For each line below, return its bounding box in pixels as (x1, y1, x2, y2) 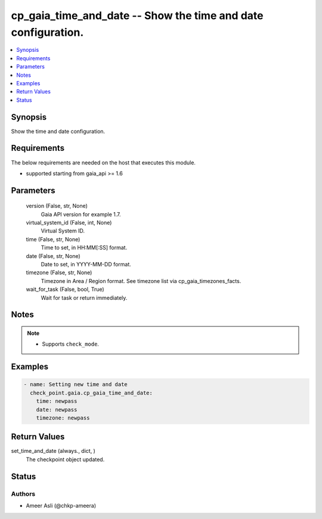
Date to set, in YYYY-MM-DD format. (41, 261, 131, 268)
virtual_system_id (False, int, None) (26, 219, 112, 226)
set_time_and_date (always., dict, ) (11, 447, 95, 455)
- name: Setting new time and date (23, 381, 128, 388)
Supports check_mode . (42, 340, 100, 348)
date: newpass (36, 406, 78, 413)
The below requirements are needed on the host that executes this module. (11, 159, 196, 166)
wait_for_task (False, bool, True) (26, 286, 104, 293)
